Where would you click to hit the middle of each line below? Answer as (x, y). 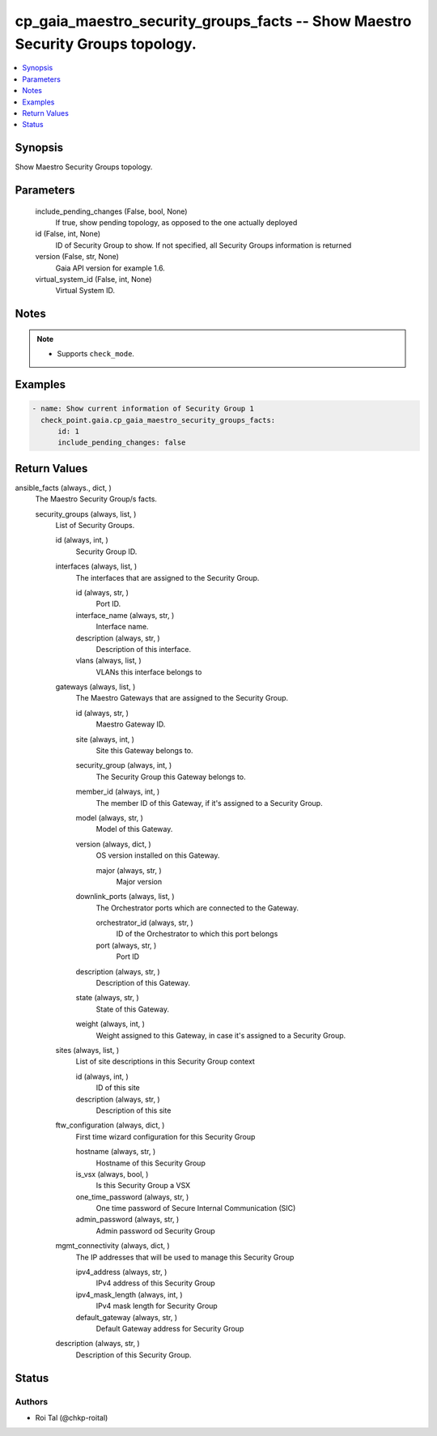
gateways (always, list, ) (95, 687)
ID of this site (118, 1088)
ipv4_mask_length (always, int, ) (129, 1294)
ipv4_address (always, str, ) (121, 1272)
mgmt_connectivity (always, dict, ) (112, 1246)
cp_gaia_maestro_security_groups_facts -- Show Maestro (213, 21)
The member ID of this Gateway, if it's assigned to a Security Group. (209, 803)
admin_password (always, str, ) (127, 1220)
